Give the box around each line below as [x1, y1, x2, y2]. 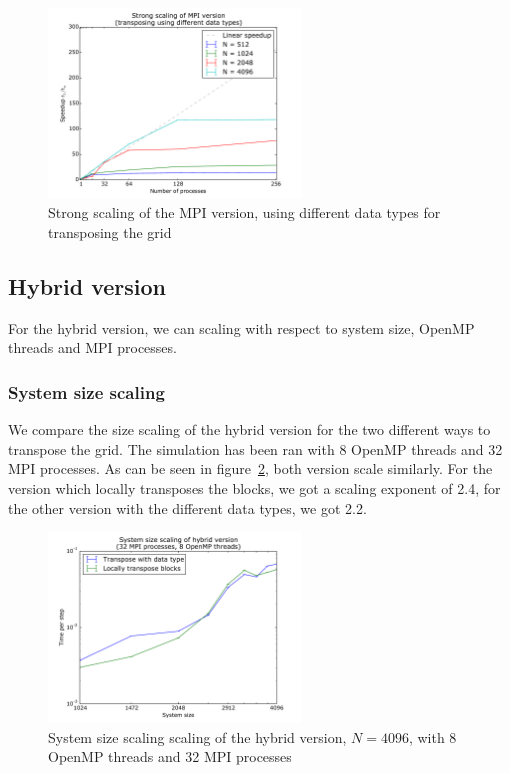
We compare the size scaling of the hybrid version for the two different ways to [8, 419, 491, 440]
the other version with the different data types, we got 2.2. [8, 497, 367, 518]
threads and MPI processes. [8, 337, 177, 358]
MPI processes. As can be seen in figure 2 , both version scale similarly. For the [8, 458, 493, 479]
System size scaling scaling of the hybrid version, [48, 726, 347, 747]
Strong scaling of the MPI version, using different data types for [48, 202, 441, 223]
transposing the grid [48, 221, 172, 242]
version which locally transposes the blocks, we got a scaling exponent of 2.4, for [8, 477, 501, 498]
